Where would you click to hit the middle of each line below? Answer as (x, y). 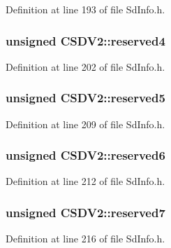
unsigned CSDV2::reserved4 (85, 40)
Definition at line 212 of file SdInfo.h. (85, 181)
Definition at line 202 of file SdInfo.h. (85, 66)
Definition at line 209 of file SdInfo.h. (85, 124)
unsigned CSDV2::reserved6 (85, 155)
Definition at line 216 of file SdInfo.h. (85, 239)
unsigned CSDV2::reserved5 (85, 98)
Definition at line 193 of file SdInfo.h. (85, 9)
